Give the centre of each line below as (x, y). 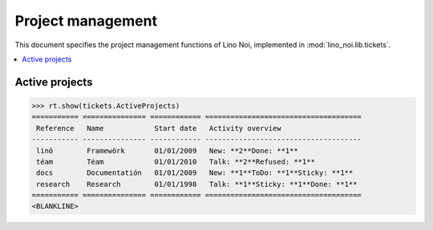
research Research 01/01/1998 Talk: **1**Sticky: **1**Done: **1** (197, 184)
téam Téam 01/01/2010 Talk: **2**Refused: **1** (176, 161)
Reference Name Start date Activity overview (159, 128)
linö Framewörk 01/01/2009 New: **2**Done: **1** (167, 151)
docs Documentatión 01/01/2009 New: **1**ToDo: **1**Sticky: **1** (195, 173)
